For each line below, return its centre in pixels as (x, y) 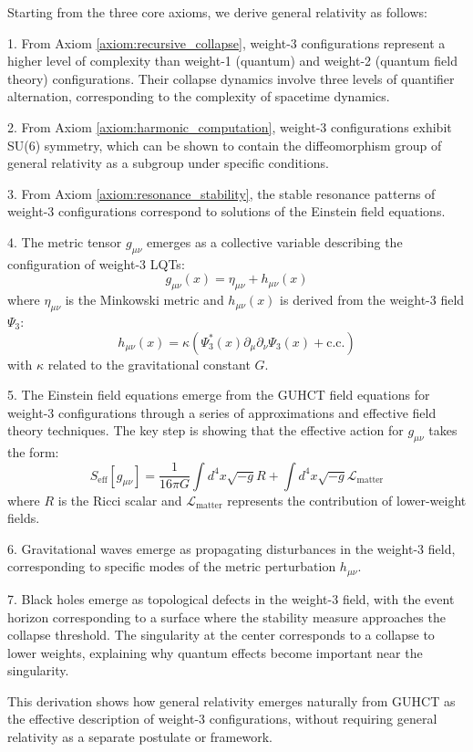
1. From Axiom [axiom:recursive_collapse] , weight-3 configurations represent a (226, 42)
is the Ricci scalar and (120, 500)
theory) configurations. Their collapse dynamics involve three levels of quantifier (231, 78)
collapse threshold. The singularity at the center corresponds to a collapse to (221, 635)
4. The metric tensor (65, 241)
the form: (33, 452)
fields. (24, 518)
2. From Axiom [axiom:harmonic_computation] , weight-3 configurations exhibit (230, 126)
